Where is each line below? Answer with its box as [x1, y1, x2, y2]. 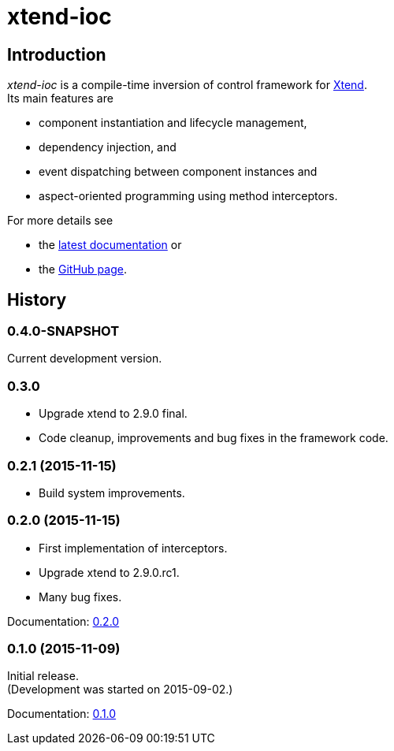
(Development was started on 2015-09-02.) [7, 682, 233, 697]
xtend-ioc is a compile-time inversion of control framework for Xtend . [7, 78, 367, 92]
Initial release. [7, 669, 79, 683]
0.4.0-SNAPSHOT [7, 323, 120, 340]
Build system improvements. [39, 485, 185, 500]
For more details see [7, 214, 113, 228]
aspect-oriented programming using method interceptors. [39, 189, 338, 203]
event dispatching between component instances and [39, 165, 318, 179]
